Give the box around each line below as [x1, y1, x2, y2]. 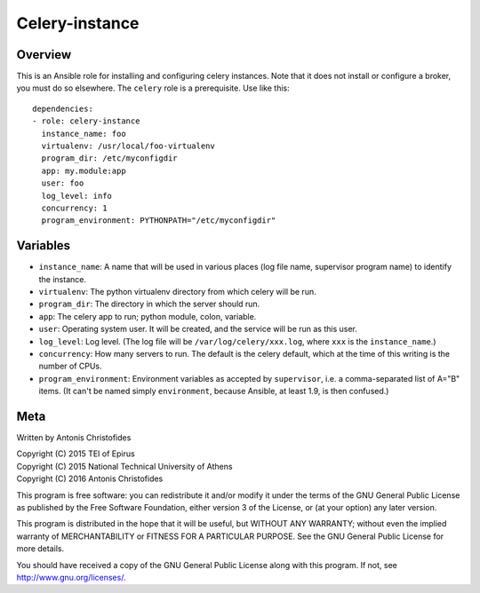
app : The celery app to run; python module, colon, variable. [38, 311, 257, 321]
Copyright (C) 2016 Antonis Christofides [16, 473, 164, 484]
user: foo [41, 178, 84, 188]
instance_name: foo [41, 129, 126, 138]
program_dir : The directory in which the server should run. [38, 298, 260, 310]
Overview [16, 47, 72, 62]
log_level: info [41, 191, 113, 201]
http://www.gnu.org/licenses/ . [16, 572, 126, 582]
